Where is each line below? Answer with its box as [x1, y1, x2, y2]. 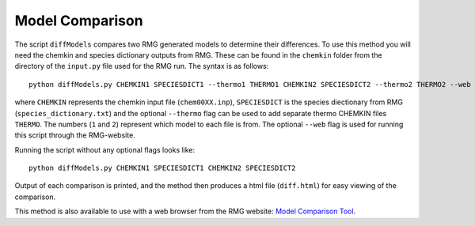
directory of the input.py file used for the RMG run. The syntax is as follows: [14, 62, 269, 71]
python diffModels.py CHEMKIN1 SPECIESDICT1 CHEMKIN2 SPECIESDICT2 [28, 164, 296, 173]
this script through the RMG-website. [14, 130, 136, 140]
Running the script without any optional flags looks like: [14, 145, 196, 154]
